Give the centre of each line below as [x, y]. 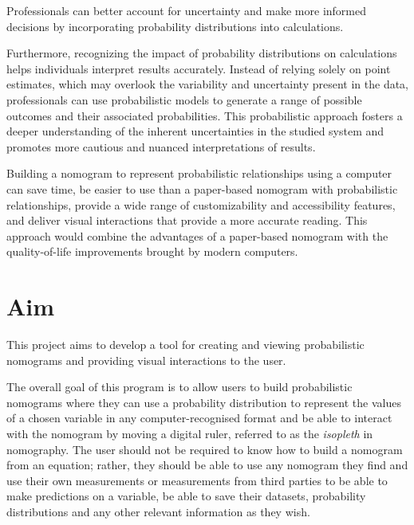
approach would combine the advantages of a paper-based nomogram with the [197, 235]
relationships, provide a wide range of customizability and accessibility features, [201, 204]
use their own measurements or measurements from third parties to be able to [197, 480]
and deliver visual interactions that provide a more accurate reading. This [187, 220]
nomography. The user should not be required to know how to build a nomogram [205, 449]
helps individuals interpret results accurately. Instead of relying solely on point [199, 68]
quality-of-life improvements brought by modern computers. [152, 251]
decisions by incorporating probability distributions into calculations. [175, 26]
